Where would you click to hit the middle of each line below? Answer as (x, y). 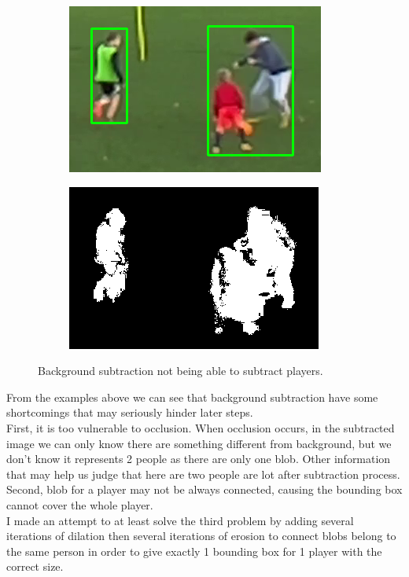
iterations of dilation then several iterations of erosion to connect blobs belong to (201, 536)
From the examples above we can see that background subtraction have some (192, 397)
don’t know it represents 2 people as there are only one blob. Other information (199, 459)
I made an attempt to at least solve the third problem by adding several (180, 520)
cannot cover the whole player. (80, 504)
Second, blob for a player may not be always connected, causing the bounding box (204, 489)
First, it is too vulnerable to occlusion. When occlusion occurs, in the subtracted (201, 427)
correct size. (35, 566)
